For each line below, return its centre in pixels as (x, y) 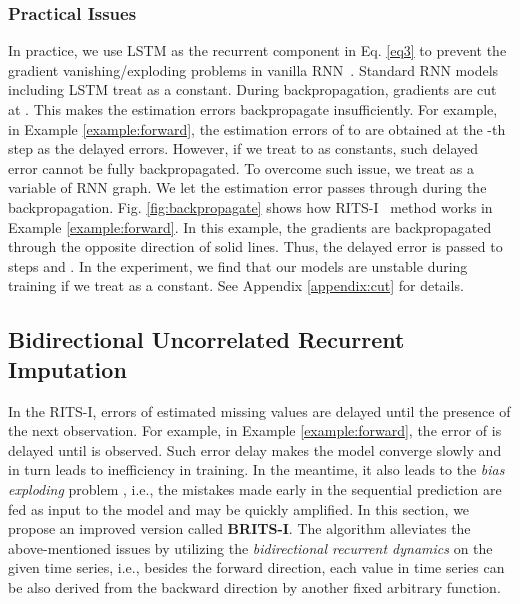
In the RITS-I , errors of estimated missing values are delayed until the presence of (259, 410)
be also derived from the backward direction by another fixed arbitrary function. (254, 586)
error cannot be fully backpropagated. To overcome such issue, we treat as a (241, 167)
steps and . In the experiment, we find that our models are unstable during (238, 265)
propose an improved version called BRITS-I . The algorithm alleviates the (239, 528)
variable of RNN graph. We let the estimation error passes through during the (247, 187)
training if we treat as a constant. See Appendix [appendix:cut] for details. (236, 285)
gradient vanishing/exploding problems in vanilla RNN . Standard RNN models (253, 69)
